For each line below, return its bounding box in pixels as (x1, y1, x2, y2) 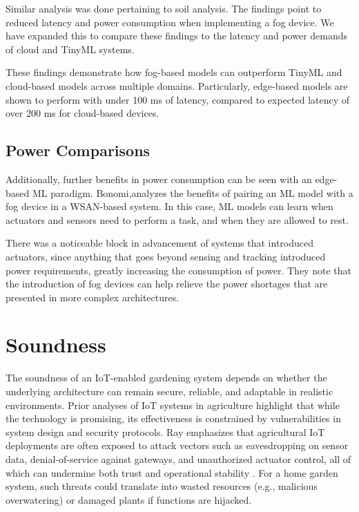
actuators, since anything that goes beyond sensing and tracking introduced (6, 249, 326, 263)
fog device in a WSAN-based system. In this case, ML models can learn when (6, 199, 333, 214)
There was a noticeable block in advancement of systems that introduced (6, 236, 314, 250)
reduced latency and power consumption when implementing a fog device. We (6, 15, 334, 29)
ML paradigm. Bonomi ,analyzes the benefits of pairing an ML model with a (32, 185, 353, 200)
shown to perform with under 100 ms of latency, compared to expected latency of (6, 92, 350, 106)
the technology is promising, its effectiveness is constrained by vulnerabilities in (6, 411, 342, 426)
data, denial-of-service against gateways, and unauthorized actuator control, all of (6, 451, 351, 466)
